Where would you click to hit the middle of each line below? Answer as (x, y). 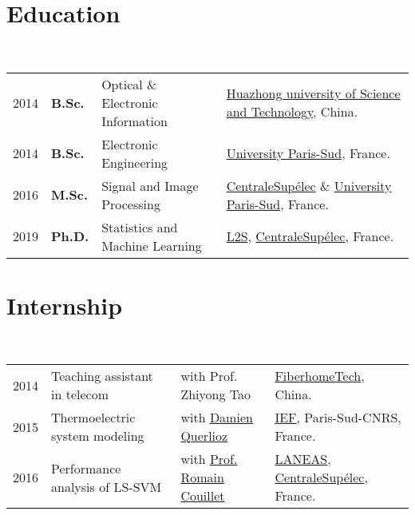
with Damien (217, 418)
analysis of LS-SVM (107, 486)
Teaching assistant (102, 376)
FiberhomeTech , (320, 376)
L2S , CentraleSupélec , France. (310, 236)
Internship (65, 305)
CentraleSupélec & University (309, 185)
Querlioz (204, 436)
